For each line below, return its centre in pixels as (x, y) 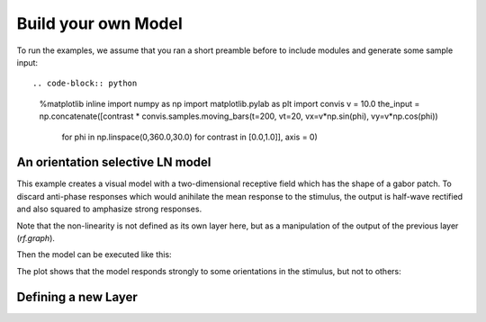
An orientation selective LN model (114, 162)
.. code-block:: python (85, 84)
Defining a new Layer (77, 297)
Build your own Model (100, 23)
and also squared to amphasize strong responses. (109, 209)
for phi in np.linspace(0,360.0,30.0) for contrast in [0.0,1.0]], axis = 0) (190, 137)
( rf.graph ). (36, 237)
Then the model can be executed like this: (94, 255)
